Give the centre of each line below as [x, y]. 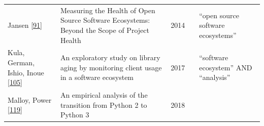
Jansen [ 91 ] [25, 25]
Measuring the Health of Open [108, 10]
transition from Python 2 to [104, 104]
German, [21, 62]
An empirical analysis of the [104, 95]
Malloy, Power [30, 99]
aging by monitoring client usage [111, 67]
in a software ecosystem [97, 77]
